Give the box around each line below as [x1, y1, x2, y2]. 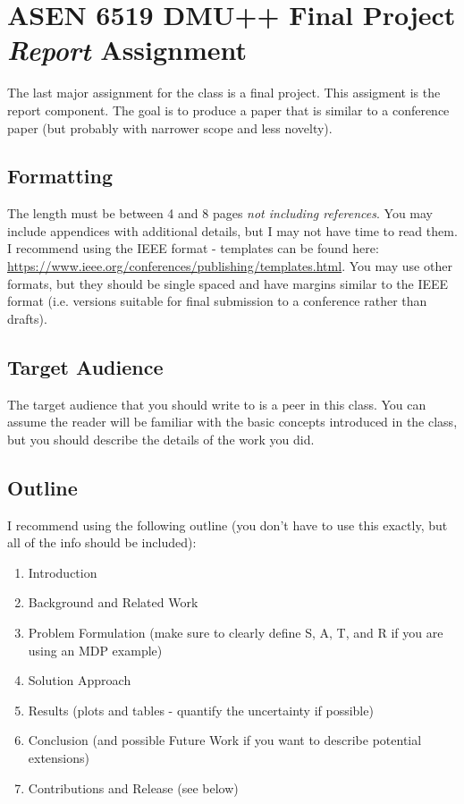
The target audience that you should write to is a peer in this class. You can [7, 394, 426, 413]
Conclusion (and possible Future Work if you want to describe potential [28, 731, 422, 749]
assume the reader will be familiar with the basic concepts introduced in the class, [7, 412, 458, 431]
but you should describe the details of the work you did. [7, 429, 315, 448]
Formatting [7, 162, 114, 190]
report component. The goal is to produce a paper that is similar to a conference [7, 100, 450, 119]
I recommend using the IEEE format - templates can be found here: [7, 239, 379, 258]
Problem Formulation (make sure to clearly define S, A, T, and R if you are [28, 623, 443, 642]
